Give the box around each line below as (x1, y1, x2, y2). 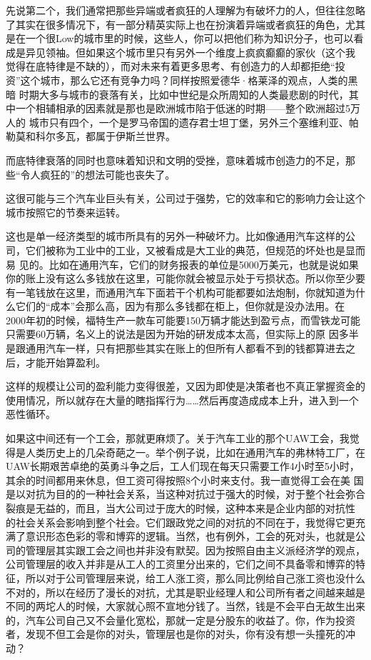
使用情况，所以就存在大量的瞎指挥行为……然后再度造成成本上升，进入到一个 (6, 392, 359, 407)
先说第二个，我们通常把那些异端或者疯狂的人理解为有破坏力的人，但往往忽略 (6, 3, 365, 17)
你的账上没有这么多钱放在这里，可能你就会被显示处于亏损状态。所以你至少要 (6, 271, 365, 286)
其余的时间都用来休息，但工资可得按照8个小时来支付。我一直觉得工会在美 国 (6, 472, 364, 487)
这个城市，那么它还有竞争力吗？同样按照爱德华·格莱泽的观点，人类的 (20, 72, 348, 87)
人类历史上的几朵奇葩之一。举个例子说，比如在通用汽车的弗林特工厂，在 (25, 444, 365, 459)
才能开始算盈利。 (25, 354, 106, 369)
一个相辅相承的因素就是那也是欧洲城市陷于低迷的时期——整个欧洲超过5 (15, 101, 350, 116)
